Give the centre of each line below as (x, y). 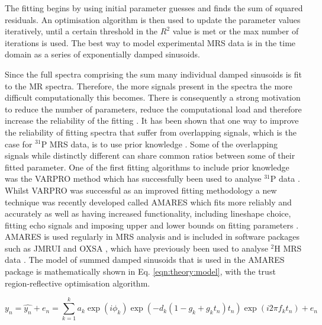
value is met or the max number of (236, 31)
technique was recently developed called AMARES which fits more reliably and (148, 202)
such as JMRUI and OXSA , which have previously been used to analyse (136, 248)
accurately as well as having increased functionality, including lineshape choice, (148, 213)
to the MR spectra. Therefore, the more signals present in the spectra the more (149, 86)
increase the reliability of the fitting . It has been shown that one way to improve (152, 120)
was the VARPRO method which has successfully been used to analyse (133, 178)
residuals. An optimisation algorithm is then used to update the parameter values (153, 19)
